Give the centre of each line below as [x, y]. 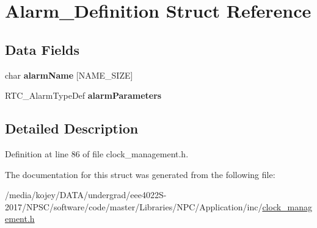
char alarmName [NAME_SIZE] [69, 75]
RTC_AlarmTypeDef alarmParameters [83, 95]
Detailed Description [72, 128]
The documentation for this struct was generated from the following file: [140, 174]
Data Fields [42, 49]
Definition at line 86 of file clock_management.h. [97, 153]
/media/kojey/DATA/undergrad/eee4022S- [86, 195]
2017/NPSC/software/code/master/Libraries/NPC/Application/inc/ [134, 206]
